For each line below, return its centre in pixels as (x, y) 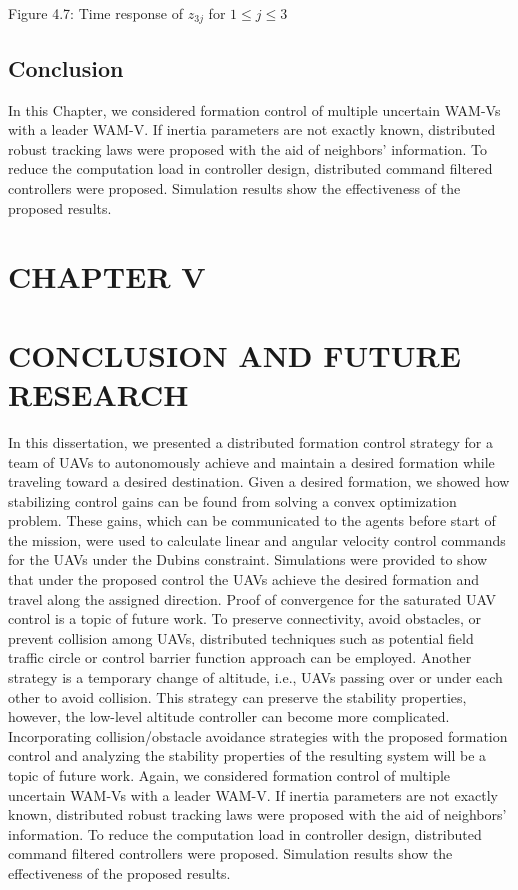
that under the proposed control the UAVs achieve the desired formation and (244, 579)
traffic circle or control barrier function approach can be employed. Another (240, 657)
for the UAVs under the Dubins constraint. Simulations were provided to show (248, 559)
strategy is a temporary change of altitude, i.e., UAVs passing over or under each (255, 677)
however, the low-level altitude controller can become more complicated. (229, 716)
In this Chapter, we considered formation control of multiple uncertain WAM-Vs (254, 109)
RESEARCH (98, 393)
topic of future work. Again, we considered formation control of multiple (229, 775)
